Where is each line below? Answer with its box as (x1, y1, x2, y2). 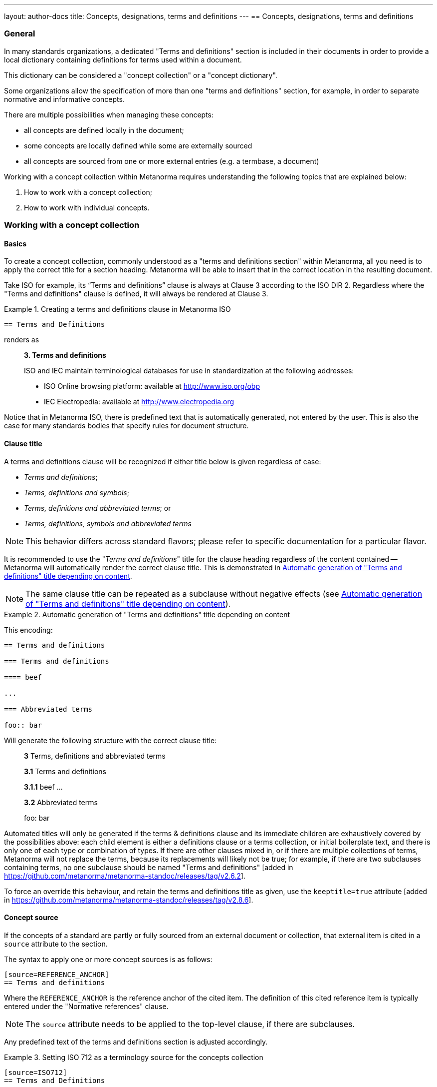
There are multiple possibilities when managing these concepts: (4, 110, 214, 119)
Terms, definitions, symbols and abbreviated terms (24, 519, 192, 528)
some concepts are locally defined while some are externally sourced (24, 141, 252, 150)
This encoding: (4, 625, 53, 634)
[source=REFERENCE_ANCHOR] (4, 970, 109, 979)
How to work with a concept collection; (24, 187, 152, 196)
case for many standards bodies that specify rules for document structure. (4, 421, 249, 430)
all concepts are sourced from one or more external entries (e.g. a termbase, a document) (24, 156, 319, 165)
